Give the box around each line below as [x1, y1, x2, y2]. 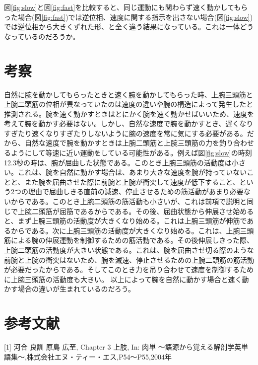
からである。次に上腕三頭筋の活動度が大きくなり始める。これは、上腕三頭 [10, 225, 254, 235]
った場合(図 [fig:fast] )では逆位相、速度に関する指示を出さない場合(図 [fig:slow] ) [4, 11, 253, 22]
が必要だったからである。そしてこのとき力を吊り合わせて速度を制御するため [4, 264, 254, 275]
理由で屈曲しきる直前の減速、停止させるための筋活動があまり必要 [28, 186, 244, 197]
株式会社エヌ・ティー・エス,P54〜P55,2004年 [26, 351, 172, 362]
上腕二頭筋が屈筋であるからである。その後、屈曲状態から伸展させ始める [17, 206, 254, 216]
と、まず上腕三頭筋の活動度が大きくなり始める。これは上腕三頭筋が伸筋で [4, 216, 247, 226]
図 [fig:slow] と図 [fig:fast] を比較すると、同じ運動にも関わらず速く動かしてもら [4, 2, 248, 12]
